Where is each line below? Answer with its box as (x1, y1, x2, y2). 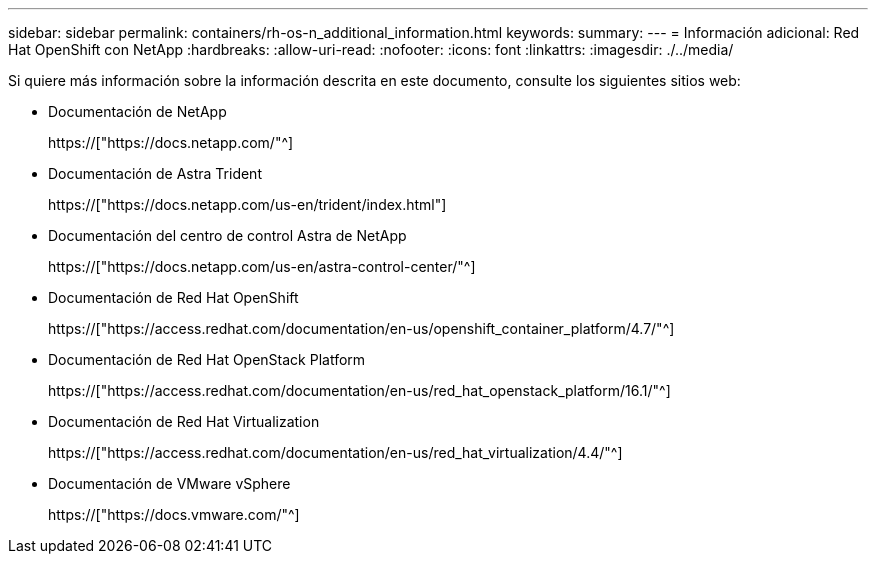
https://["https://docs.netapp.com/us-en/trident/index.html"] (48, 196, 447, 213)
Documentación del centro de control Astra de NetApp (48, 227, 407, 244)
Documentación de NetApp (48, 103, 227, 120)
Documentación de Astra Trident (48, 165, 262, 182)
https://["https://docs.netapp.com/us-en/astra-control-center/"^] (48, 258, 476, 275)
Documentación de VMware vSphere (48, 475, 291, 492)
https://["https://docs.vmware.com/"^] (48, 506, 300, 523)
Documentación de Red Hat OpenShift (48, 289, 299, 306)
